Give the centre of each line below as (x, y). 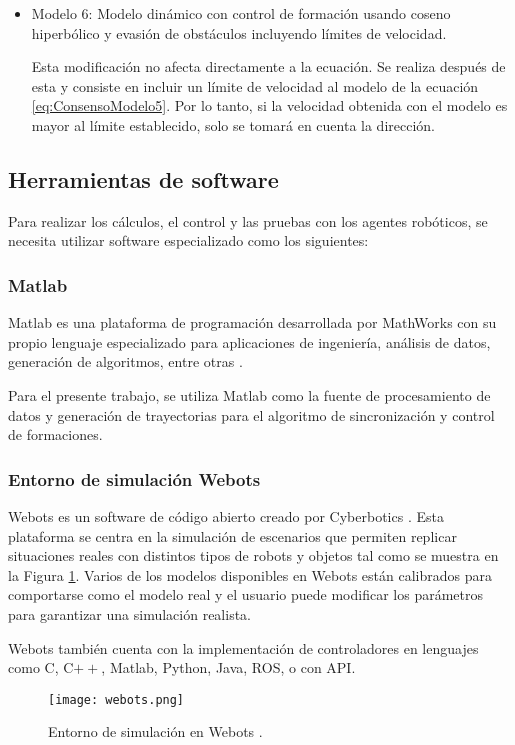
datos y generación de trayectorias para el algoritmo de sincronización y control (251, 414)
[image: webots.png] (116, 699)
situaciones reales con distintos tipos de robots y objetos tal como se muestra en (253, 555)
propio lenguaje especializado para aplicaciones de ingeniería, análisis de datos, (249, 341)
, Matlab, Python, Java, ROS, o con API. (228, 667)
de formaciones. (55, 434)
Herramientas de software (143, 178)
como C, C (41, 667)
